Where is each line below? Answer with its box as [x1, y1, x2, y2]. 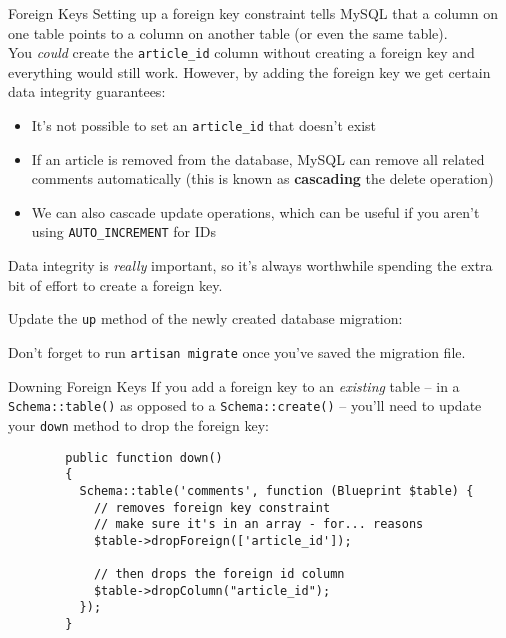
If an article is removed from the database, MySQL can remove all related [31, 148, 485, 169]
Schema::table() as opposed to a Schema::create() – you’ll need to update [8, 395, 482, 416]
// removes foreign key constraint [93, 500, 331, 515]
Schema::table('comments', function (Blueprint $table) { [79, 483, 474, 498]
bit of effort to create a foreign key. [8, 274, 223, 295]
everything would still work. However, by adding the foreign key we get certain [8, 61, 491, 82]
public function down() [65, 450, 223, 465]
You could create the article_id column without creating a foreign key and [8, 42, 475, 63]
